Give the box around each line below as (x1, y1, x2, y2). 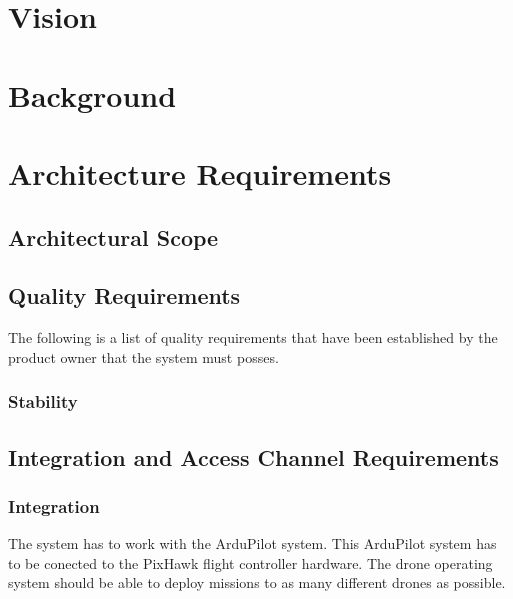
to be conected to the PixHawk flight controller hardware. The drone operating (8, 552, 493, 573)
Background (8, 74, 177, 115)
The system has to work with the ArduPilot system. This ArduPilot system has (8, 533, 497, 554)
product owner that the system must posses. (8, 346, 279, 367)
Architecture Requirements (8, 152, 392, 193)
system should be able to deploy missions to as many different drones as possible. (8, 572, 506, 593)
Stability (8, 389, 78, 414)
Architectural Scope (8, 221, 219, 252)
